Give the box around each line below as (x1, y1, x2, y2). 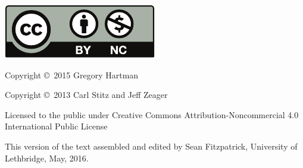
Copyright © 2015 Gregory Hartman (5, 68, 139, 81)
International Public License (5, 120, 108, 132)
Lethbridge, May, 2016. (5, 151, 89, 164)
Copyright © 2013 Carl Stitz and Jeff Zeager (5, 88, 168, 101)
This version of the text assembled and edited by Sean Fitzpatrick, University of (5, 140, 298, 152)
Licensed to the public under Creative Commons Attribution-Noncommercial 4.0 (5, 108, 299, 121)
